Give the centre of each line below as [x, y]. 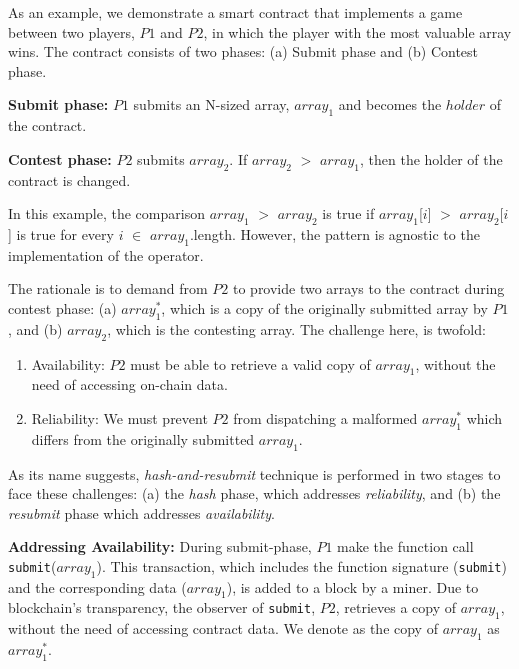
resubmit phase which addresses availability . [141, 512]
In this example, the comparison [106, 213]
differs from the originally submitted [143, 438]
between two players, [71, 31]
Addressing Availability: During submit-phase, [160, 546]
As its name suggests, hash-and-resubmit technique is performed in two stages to [254, 473]
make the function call [405, 546]
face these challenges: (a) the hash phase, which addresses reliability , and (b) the [254, 493]
